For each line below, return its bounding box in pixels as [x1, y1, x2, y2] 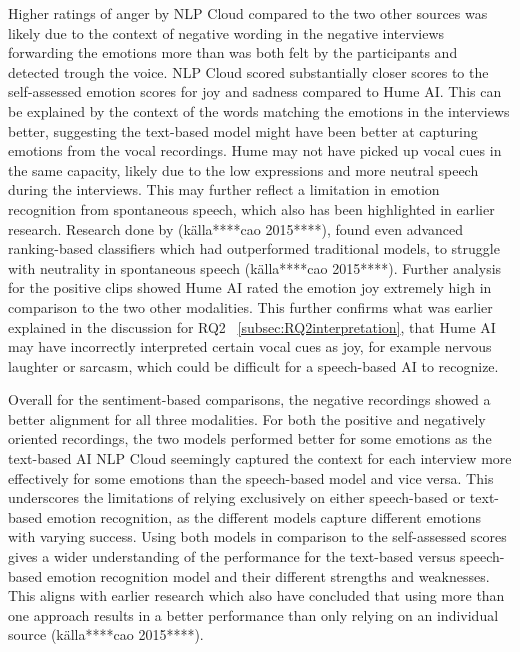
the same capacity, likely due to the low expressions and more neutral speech [8, 159, 479, 180]
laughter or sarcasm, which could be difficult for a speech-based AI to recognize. [8, 355, 499, 376]
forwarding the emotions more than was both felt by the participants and [8, 42, 458, 63]
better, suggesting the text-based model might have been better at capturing [8, 120, 478, 141]
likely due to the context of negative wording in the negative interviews [8, 22, 445, 43]
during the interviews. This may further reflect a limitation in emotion [8, 179, 440, 200]
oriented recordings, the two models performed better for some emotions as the [8, 428, 492, 449]
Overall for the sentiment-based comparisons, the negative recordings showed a [8, 389, 491, 410]
